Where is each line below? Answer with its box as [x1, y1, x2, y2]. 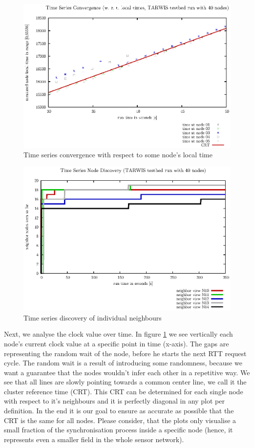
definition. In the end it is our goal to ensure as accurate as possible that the [4, 405, 234, 416]
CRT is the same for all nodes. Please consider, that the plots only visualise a [4, 415, 236, 425]
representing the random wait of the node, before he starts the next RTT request [4, 348, 247, 358]
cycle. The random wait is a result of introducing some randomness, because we [4, 358, 242, 368]
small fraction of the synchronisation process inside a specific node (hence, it [4, 425, 233, 435]
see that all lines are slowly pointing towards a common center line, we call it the [4, 377, 247, 387]
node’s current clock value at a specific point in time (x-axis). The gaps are [4, 338, 229, 348]
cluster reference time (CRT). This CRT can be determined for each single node [4, 386, 243, 396]
